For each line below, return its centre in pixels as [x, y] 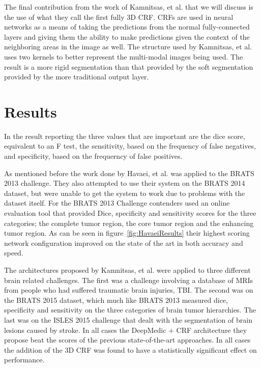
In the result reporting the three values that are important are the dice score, [125, 136]
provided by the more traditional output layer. [77, 77]
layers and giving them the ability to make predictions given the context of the [127, 36]
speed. [14, 253]
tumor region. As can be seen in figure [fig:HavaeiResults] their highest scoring [127, 233]
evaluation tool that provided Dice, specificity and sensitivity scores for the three [130, 213]
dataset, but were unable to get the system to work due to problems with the [125, 193]
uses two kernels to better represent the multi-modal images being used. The [124, 56]
